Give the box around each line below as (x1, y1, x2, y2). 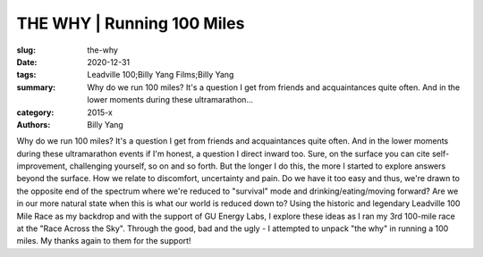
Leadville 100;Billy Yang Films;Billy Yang (87, 70, 234, 80)
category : (16, 107, 55, 118)
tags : (16, 70, 37, 80)
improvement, (16, 161, 68, 171)
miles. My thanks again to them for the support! (16, 236, 191, 246)
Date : (16, 56, 38, 67)
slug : (16, 45, 36, 55)
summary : (16, 81, 56, 93)
